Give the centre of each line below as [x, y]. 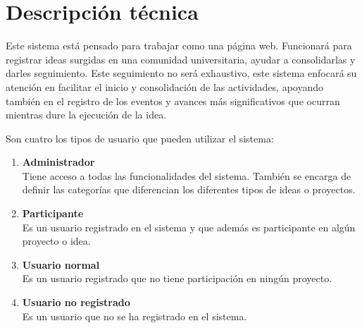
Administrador [58, 162]
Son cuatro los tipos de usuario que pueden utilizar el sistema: [140, 138]
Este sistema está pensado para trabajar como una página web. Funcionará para [179, 45]
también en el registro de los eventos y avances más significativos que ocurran [173, 101]
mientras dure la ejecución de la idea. [86, 115]
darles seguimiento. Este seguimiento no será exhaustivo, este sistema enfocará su [181, 73]
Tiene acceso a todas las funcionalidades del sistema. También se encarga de [187, 175]
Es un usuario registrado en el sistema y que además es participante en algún [189, 227]
